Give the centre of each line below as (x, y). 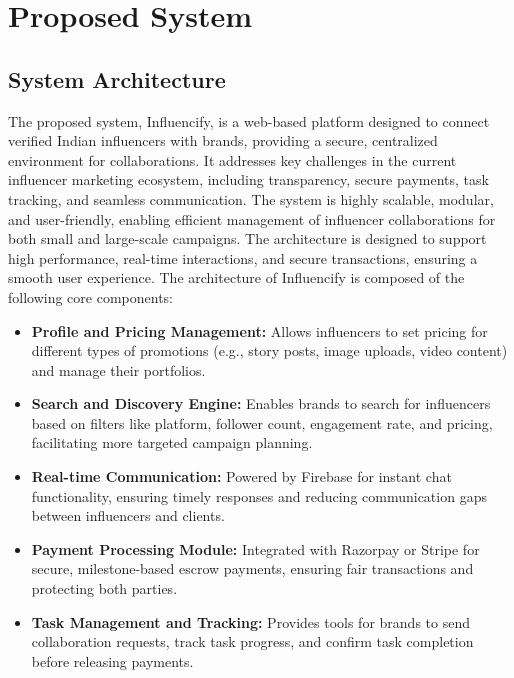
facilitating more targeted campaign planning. (172, 442)
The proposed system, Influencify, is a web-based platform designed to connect (249, 120)
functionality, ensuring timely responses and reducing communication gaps (259, 495)
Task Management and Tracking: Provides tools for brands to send (250, 621)
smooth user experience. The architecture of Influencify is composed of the (236, 277)
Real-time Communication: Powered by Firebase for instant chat (241, 476)
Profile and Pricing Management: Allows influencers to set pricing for (259, 330)
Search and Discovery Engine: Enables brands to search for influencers (261, 403)
